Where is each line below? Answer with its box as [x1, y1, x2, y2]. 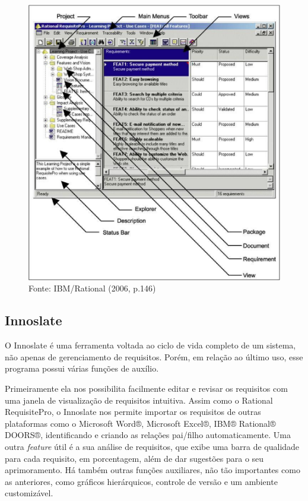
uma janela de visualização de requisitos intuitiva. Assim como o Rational [5, 394, 273, 406]
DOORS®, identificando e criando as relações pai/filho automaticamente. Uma [5, 429, 291, 441]
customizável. [5, 487, 53, 499]
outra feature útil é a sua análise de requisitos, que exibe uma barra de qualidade [5, 440, 300, 452]
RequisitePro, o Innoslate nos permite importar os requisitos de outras [5, 405, 261, 418]
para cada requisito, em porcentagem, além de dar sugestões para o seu [5, 452, 264, 464]
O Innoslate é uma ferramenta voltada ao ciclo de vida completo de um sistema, [5, 339, 296, 351]
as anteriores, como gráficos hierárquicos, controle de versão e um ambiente [5, 475, 278, 487]
